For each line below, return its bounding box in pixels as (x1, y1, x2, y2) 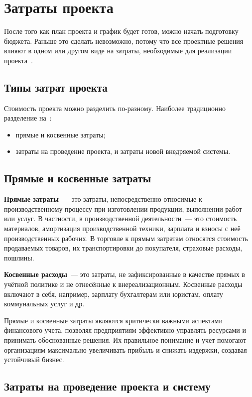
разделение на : (4, 113, 52, 123)
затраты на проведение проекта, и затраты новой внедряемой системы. (15, 146, 231, 156)
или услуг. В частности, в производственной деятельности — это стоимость (4, 213, 237, 224)
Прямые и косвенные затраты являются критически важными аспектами (4, 315, 223, 325)
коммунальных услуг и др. (4, 298, 85, 309)
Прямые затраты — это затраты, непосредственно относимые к (4, 194, 202, 204)
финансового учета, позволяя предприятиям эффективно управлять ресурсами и (4, 325, 246, 335)
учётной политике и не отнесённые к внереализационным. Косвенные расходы (4, 279, 243, 289)
